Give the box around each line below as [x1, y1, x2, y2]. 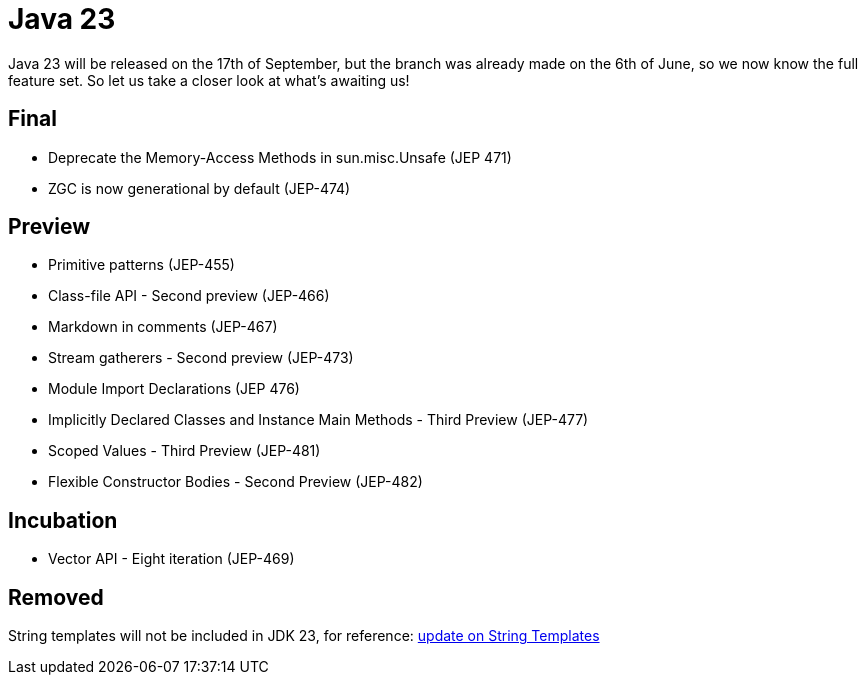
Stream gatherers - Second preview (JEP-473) [48, 349, 354, 367]
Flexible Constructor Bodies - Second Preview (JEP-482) [48, 473, 423, 491]
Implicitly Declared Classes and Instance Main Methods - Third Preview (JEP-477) [48, 411, 589, 429]
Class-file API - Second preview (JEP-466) [48, 287, 330, 305]
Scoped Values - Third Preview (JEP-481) [48, 442, 321, 460]
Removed [8, 584, 104, 610]
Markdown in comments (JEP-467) [48, 318, 278, 336]
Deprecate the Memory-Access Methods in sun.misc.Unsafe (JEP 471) [48, 148, 512, 166]
